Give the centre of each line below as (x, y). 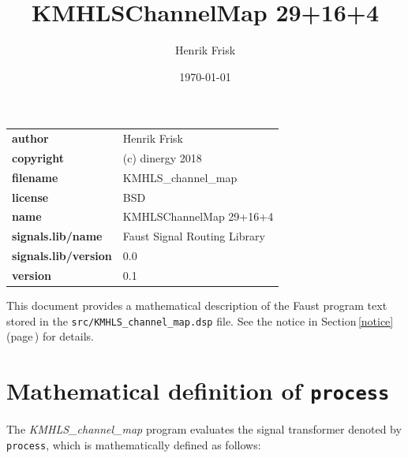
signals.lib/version (62, 256)
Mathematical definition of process (198, 391)
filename (35, 177)
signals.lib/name (57, 236)
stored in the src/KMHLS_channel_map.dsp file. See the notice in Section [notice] (200, 320)
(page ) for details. (50, 336)
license (30, 197)
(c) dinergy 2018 (162, 157)
